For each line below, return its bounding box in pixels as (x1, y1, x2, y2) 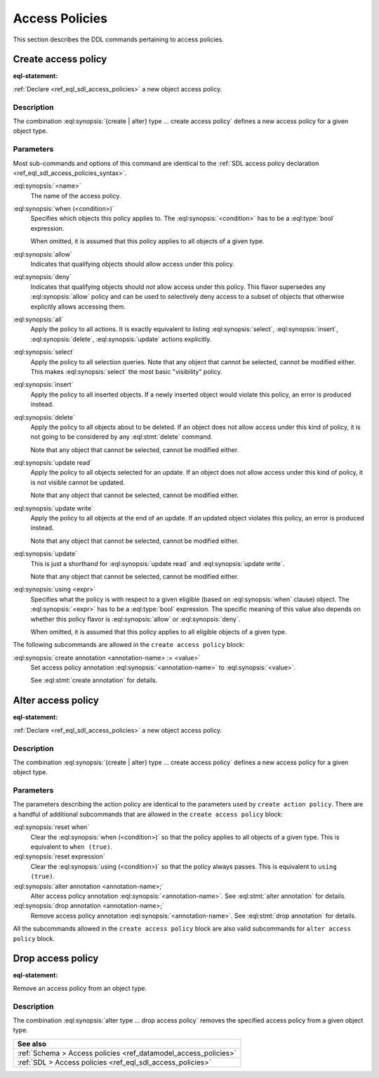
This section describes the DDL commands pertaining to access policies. (13, 35, 224, 44)
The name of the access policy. (30, 191, 121, 200)
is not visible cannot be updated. (30, 478, 126, 487)
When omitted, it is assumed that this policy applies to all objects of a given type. (30, 237, 265, 245)
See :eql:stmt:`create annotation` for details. (30, 676, 158, 685)
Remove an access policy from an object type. (13, 984, 147, 992)
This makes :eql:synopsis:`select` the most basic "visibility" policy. (30, 367, 222, 376)
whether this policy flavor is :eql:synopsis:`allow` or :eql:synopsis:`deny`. (30, 615, 241, 623)
